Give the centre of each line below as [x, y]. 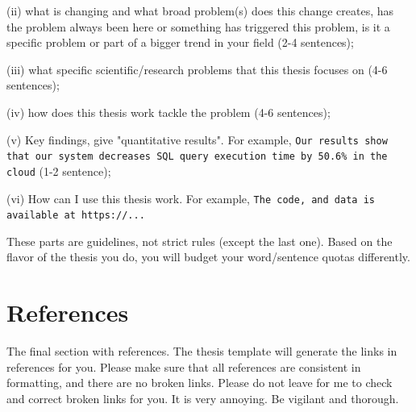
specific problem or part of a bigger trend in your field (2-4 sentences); [180, 42]
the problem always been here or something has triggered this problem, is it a [198, 26]
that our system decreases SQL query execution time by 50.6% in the [197, 157]
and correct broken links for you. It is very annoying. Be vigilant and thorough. [203, 398]
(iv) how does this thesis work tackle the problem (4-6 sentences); [168, 112]
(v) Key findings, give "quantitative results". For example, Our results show [197, 139]
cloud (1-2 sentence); [59, 171]
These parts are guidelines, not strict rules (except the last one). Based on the [200, 241]
